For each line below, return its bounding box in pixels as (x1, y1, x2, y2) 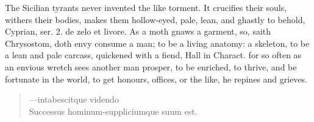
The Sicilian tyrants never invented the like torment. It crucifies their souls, (5, 1, 287, 13)
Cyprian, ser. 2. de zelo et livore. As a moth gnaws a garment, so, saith (5, 25, 271, 38)
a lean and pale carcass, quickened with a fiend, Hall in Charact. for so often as (5, 49, 302, 61)
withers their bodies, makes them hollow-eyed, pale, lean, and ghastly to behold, (5, 13, 305, 25)
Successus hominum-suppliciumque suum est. (29, 104, 198, 117)
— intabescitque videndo (29, 93, 119, 106)
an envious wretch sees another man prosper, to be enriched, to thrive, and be (5, 60, 297, 73)
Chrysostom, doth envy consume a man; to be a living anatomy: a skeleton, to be (5, 36, 310, 49)
